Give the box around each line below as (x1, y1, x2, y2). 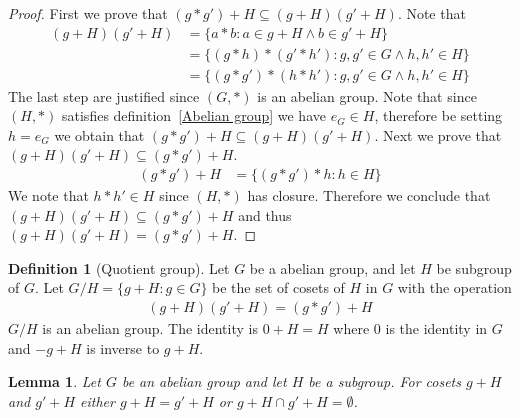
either (80, 390, 115, 411)
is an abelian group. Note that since (257, 85, 477, 106)
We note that (8, 185, 89, 206)
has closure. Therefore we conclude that (247, 185, 491, 206)
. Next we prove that (374, 124, 502, 145)
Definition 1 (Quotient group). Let (8, 257, 230, 278)
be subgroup (436, 257, 512, 278)
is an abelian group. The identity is (42, 318, 258, 339)
